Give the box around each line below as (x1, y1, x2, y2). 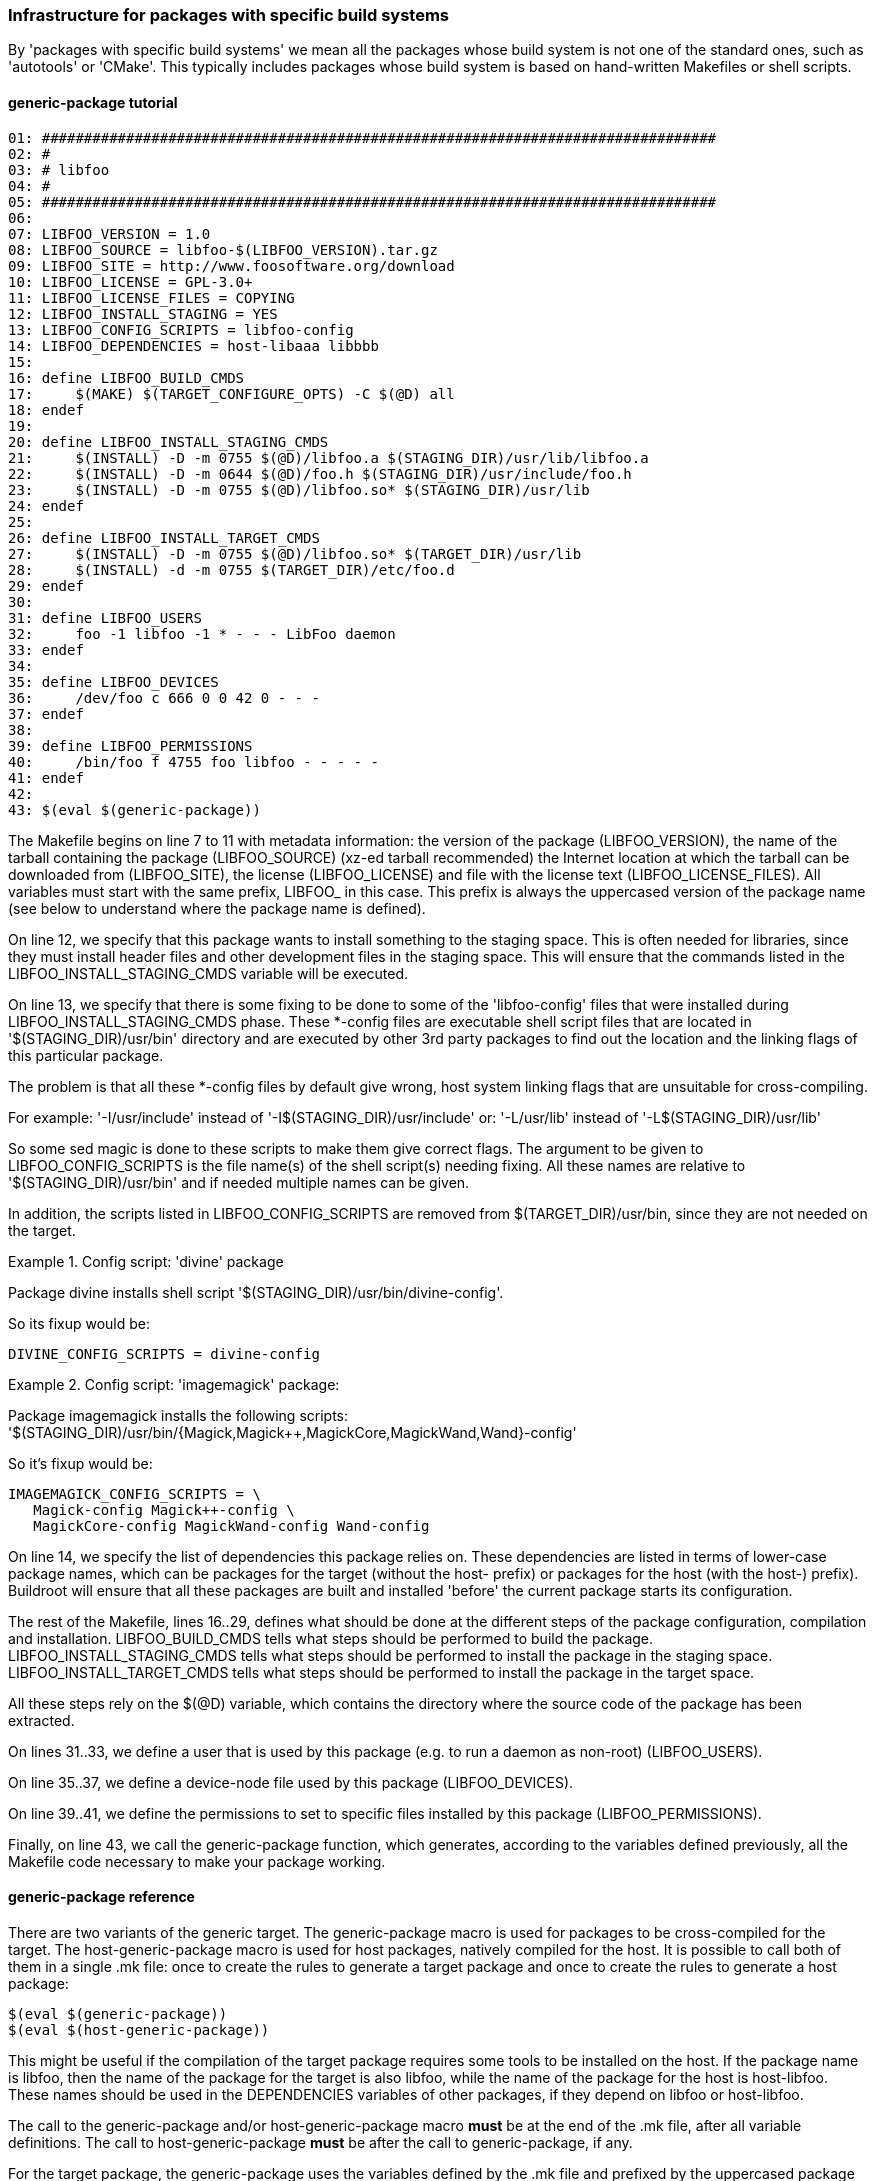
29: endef (8, 577, 84, 594)
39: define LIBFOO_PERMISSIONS (8, 737, 253, 754)
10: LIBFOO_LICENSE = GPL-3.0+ (8, 273, 253, 290)
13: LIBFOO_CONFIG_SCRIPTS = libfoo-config (8, 321, 354, 338)
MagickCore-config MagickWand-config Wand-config (33, 1517, 430, 1534)
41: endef (8, 769, 84, 786)
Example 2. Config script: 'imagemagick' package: (8, 1375, 340, 1393)
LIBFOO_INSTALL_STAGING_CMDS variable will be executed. (8, 964, 409, 982)
